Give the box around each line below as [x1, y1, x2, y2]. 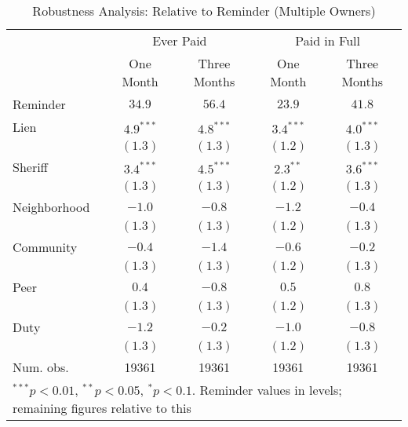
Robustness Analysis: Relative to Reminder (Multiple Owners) [32, 2, 376, 20]
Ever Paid [152, 31, 207, 49]
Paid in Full [295, 31, 360, 49]
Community [13, 238, 78, 256]
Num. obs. [13, 358, 69, 376]
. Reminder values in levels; [191, 381, 342, 399]
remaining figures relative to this [13, 399, 191, 417]
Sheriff [13, 158, 48, 176]
